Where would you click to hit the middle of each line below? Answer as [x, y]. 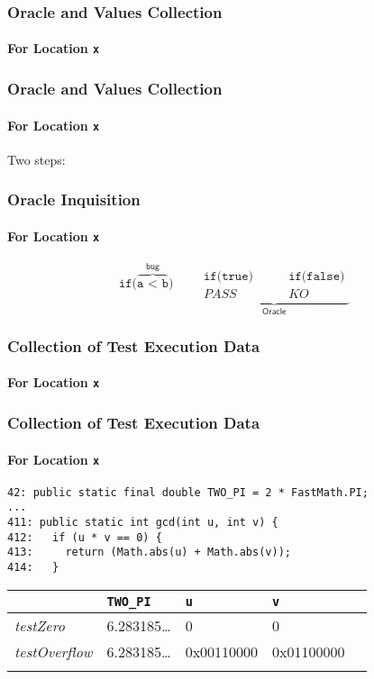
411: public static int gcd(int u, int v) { [143, 523]
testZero [40, 625]
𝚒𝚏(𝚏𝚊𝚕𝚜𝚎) [317, 276]
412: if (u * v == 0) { [85, 537]
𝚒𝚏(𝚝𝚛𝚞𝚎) [228, 276]
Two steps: [36, 159]
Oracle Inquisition [74, 199]
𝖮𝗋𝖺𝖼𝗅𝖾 [274, 312]
